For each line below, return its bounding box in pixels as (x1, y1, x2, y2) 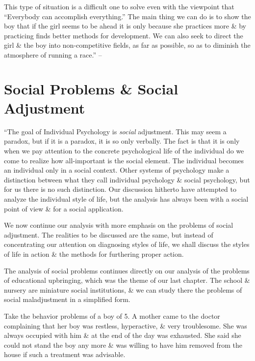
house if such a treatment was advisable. (4, 349, 126, 360)
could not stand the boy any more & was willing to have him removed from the (4, 339, 242, 350)
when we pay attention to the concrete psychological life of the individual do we (4, 146, 244, 156)
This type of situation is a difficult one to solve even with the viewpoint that (4, 1, 234, 11)
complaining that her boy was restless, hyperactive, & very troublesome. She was (4, 320, 247, 331)
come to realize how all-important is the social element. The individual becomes (4, 155, 244, 165)
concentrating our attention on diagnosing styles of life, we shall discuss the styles (4, 239, 250, 249)
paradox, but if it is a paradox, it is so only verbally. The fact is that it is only (4, 136, 240, 146)
